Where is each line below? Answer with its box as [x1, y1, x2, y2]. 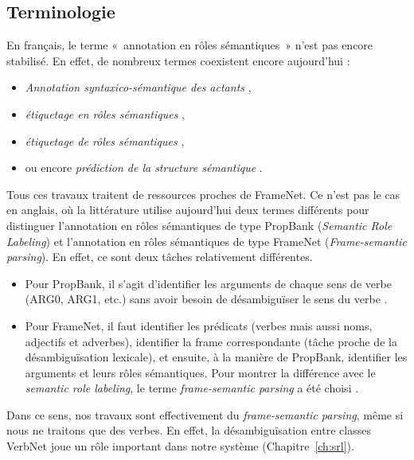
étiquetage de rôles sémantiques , [25, 132, 185, 149]
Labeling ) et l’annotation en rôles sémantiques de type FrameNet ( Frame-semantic [6, 232, 407, 249]
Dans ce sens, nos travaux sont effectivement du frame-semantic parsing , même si [6, 406, 404, 423]
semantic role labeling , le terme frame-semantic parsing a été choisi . [25, 380, 359, 396]
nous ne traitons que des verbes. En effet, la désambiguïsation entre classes [6, 422, 371, 439]
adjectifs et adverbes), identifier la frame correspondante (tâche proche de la [25, 333, 397, 349]
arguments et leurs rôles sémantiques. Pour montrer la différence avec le [25, 364, 376, 380]
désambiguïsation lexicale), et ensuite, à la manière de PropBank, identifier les [25, 349, 408, 365]
